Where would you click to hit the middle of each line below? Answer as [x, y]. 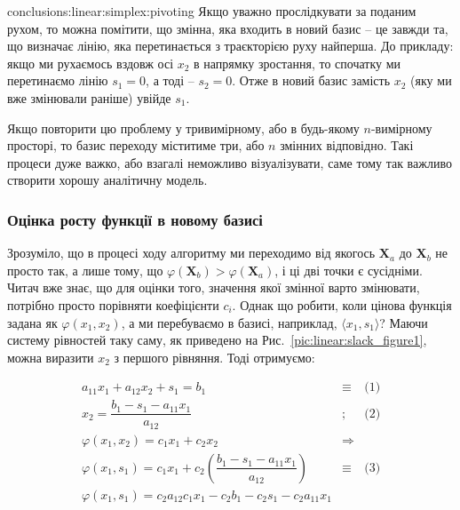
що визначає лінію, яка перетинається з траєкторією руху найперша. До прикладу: [230, 46]
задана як [32, 322]
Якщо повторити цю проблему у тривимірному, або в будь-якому [183, 127]
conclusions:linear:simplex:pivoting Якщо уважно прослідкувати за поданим [212, 11]
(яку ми [431, 80]
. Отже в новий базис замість [311, 80]
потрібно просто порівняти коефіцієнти [113, 304]
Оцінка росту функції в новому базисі [135, 219]
